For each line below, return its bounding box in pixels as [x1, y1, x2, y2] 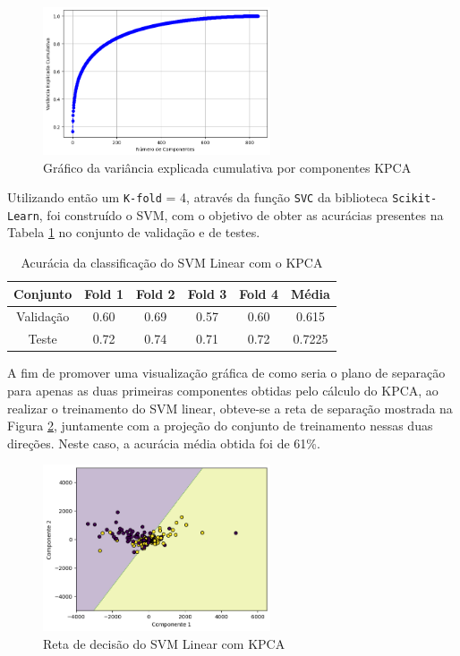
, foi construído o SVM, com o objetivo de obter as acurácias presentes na [38, 205, 444, 224]
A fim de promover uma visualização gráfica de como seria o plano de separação [7, 363, 446, 382]
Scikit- [392, 192, 438, 206]
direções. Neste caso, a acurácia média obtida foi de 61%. [7, 433, 320, 452]
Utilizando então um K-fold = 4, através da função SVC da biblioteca [7, 188, 388, 207]
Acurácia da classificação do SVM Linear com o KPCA [21, 253, 323, 272]
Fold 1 [84, 284, 124, 302]
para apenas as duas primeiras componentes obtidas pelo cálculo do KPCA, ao [7, 380, 439, 399]
